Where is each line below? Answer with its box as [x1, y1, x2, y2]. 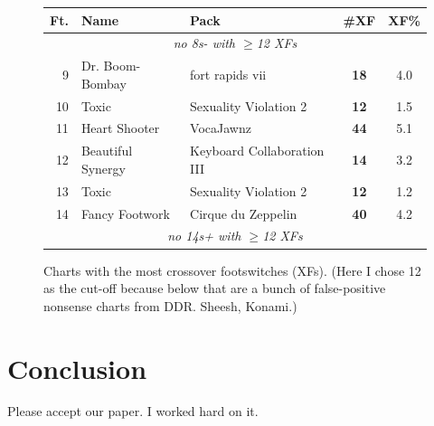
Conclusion [7, 349, 147, 386]
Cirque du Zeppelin [190, 204, 297, 222]
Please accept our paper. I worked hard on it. [7, 402, 259, 421]
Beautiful [80, 141, 133, 160]
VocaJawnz [190, 118, 251, 137]
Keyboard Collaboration [190, 141, 325, 160]
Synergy [80, 158, 126, 177]
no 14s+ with [167, 226, 241, 245]
